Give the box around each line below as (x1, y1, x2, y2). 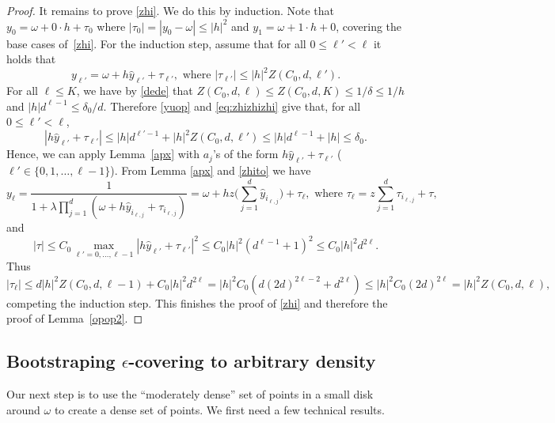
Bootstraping (6, 349, 116, 373)
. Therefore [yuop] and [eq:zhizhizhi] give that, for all (103, 97, 361, 114)
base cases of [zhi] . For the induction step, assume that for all (6, 35, 306, 51)
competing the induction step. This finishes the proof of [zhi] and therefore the (6, 294, 388, 311)
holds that (6, 51, 56, 67)
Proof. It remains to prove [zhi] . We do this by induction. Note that (6, 2, 334, 18)
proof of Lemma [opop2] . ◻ (6, 310, 143, 327)
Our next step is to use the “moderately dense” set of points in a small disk (6, 386, 374, 402)
